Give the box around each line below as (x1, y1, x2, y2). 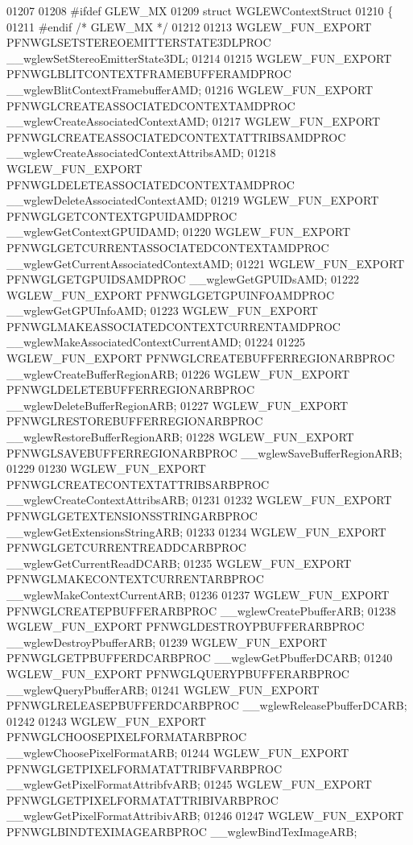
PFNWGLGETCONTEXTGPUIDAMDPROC (6, 207, 237, 224)
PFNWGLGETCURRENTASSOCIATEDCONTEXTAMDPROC (6, 238, 329, 255)
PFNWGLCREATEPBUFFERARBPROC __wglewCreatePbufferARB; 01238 (6, 602, 396, 619)
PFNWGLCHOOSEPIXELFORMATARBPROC (6, 728, 247, 745)
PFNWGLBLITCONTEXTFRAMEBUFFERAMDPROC (6, 65, 291, 82)
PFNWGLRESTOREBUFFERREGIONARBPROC (6, 412, 263, 429)
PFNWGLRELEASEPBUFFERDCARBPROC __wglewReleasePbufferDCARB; (6, 697, 407, 714)
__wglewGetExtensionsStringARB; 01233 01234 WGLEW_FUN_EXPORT (6, 523, 386, 540)
